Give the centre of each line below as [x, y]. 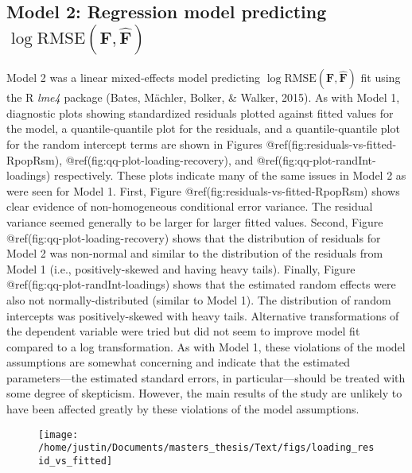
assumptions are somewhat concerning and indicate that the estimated [179, 362]
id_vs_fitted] [76, 461]
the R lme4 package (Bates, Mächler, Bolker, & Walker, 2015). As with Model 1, [203, 97]
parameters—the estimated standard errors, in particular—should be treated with [206, 377]
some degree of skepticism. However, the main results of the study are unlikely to [204, 393]
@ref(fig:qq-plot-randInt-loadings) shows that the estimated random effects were [201, 284]
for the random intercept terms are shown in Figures [134, 143]
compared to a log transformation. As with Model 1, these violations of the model [206, 346]
